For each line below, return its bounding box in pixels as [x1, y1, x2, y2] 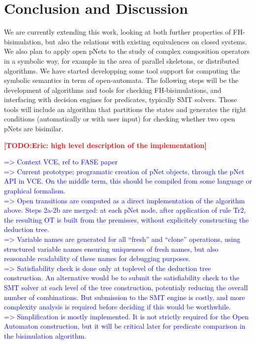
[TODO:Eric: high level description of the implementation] [4, 140, 207, 150]
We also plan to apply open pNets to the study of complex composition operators [4, 46, 250, 56]
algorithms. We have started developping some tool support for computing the [4, 65, 240, 76]
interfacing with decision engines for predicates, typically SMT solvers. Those [4, 94, 237, 105]
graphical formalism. [4, 186, 66, 196]
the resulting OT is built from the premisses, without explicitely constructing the [4, 214, 249, 225]
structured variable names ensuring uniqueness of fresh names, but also [4, 243, 219, 254]
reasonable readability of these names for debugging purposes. [4, 253, 191, 264]
